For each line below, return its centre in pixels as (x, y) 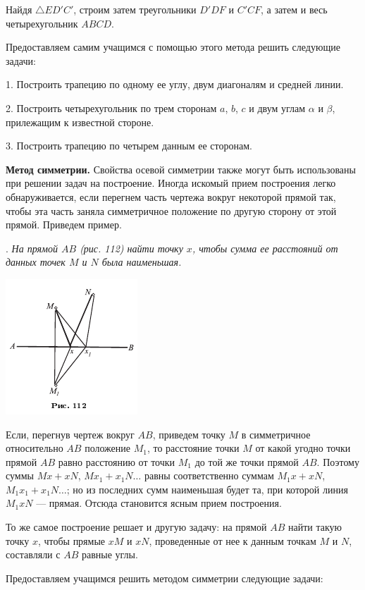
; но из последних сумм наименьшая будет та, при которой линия (207, 489)
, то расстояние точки (193, 448)
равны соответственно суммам (209, 475)
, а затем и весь (294, 9)
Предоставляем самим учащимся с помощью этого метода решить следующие (173, 47)
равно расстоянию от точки (117, 461)
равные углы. (110, 554)
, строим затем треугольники (135, 9)
